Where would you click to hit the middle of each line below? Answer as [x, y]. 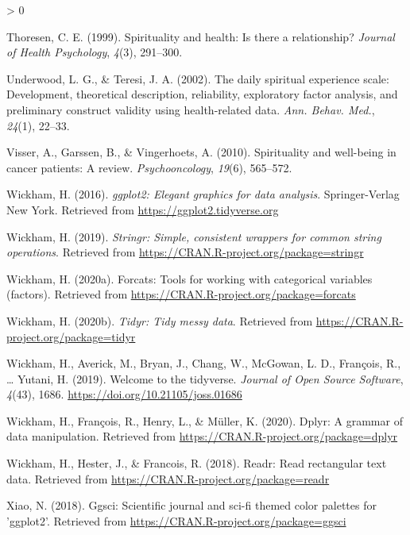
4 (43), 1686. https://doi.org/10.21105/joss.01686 [124, 394]
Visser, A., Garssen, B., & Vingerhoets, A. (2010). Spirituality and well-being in [201, 152]
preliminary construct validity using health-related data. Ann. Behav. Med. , [191, 109]
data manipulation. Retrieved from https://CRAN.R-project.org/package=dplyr [202, 436]
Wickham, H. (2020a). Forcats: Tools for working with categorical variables [190, 278]
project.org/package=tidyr [71, 336]
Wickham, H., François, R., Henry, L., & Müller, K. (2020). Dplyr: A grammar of [205, 420]
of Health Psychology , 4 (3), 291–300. [95, 52]
